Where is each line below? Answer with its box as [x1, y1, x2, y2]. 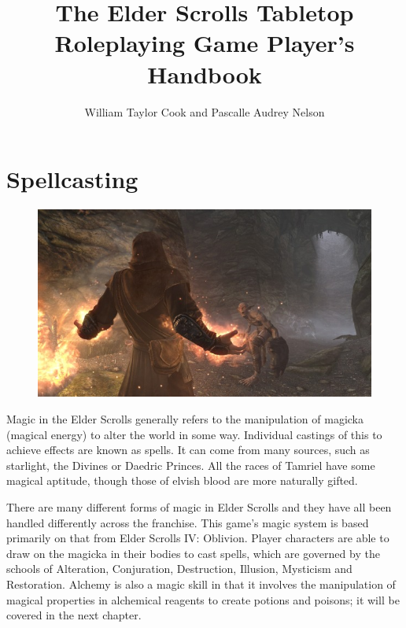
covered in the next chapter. [6, 607, 142, 623]
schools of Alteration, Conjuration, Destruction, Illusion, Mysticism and [6, 560, 352, 577]
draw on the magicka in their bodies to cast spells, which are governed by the [6, 545, 380, 561]
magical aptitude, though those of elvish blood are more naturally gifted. [6, 472, 358, 489]
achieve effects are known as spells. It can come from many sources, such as [6, 441, 370, 458]
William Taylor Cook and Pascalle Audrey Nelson [84, 103, 325, 120]
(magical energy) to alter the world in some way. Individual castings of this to [6, 426, 382, 442]
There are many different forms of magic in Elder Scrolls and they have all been [6, 499, 392, 515]
